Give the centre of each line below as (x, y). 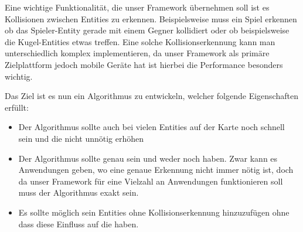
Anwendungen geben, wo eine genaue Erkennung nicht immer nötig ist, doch (156, 170)
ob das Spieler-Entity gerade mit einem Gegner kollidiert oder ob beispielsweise (147, 30)
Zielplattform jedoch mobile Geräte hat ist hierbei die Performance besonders (144, 64)
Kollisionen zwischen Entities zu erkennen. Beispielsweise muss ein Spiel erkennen (151, 18)
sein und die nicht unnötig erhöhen (81, 138)
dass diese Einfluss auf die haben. (79, 224)
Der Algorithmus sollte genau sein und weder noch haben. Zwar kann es (148, 158)
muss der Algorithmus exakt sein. (79, 192)
